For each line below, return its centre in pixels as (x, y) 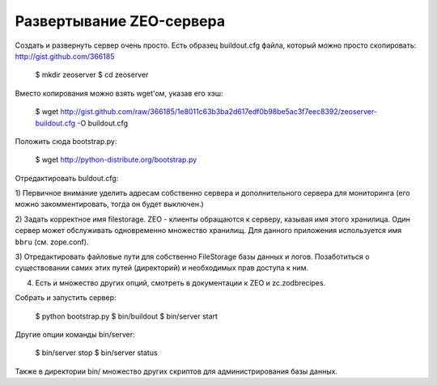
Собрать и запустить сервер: (66, 298)
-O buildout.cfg (103, 123)
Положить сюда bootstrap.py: (66, 141)
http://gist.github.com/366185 (65, 56)
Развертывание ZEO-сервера (120, 21)
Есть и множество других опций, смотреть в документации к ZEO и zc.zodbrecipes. (180, 282)
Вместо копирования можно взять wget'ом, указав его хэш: (119, 93)
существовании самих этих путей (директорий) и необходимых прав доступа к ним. (162, 268)
